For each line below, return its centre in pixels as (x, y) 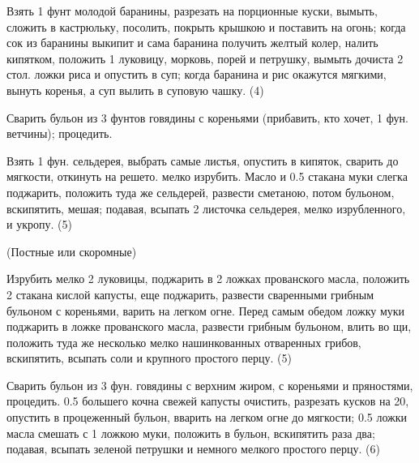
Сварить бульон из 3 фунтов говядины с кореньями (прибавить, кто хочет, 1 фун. (207, 117)
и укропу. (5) (39, 224)
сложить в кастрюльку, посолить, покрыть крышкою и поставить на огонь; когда (206, 26)
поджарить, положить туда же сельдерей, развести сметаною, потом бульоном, (201, 192)
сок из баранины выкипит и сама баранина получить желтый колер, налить (192, 43)
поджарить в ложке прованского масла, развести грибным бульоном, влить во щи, (209, 326)
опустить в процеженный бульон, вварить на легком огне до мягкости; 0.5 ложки (207, 417)
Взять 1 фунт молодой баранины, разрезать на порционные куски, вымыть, (192, 11)
